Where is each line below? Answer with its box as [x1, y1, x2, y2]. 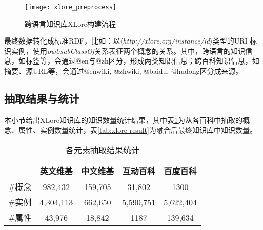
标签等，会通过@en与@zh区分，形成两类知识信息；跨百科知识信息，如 [25, 55, 259, 66]
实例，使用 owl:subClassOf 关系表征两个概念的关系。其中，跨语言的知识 [11, 45, 245, 56]
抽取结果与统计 [4, 91, 79, 107]
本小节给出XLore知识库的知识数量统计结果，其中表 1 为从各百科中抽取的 [4, 114, 242, 125]
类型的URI [212, 35, 248, 46]
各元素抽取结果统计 [66, 144, 140, 156]
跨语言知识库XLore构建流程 [25, 18, 116, 29]
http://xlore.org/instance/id [123, 35, 210, 46]
